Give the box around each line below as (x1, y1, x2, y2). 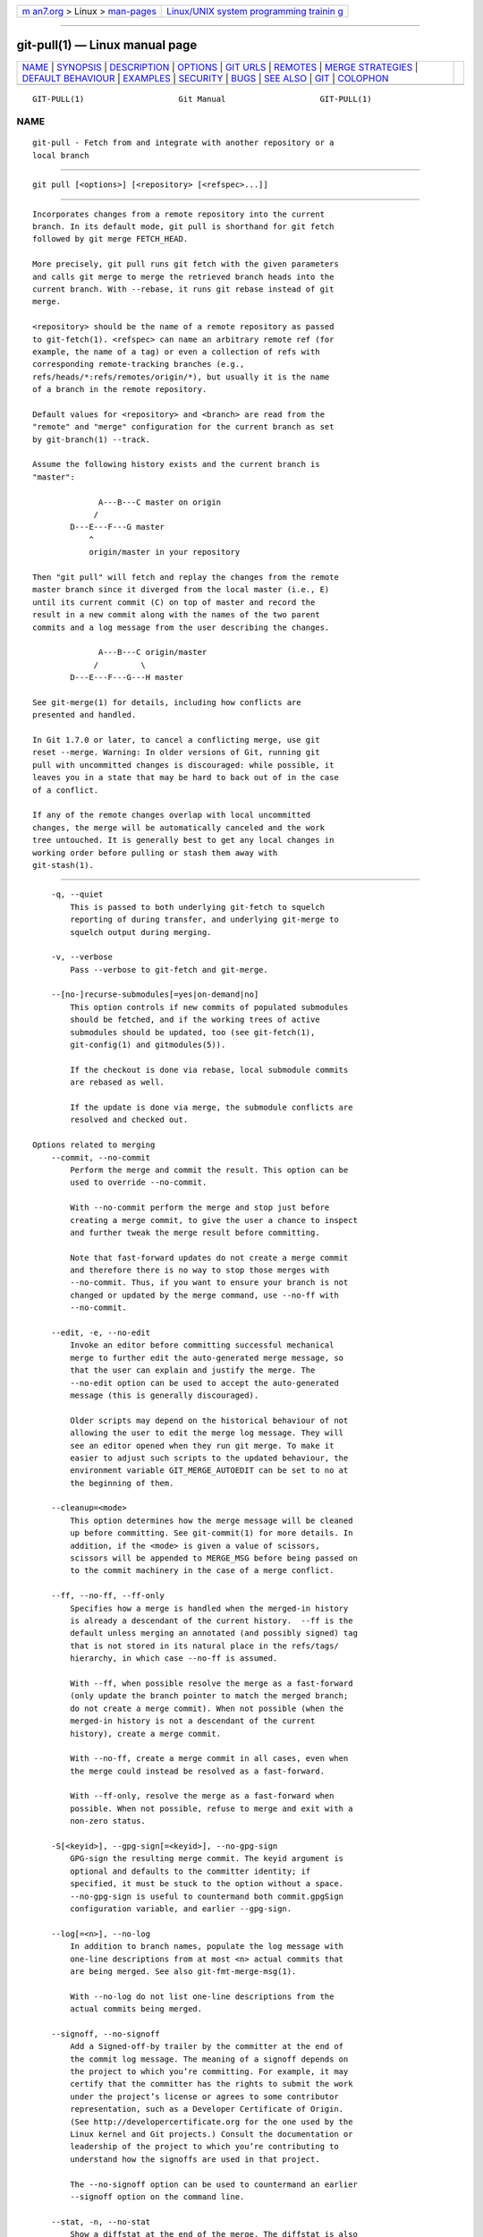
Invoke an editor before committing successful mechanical (70, 1340, 335, 1350)
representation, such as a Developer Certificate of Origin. (70, 2104, 344, 2114)
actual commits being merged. (70, 2004, 203, 2014)
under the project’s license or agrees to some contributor (70, 2091, 339, 2102)
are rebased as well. (70, 1077, 165, 1087)
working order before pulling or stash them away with (32, 847, 278, 858)
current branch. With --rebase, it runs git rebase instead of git (32, 284, 335, 294)
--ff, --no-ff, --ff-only (50, 1591, 165, 1601)
